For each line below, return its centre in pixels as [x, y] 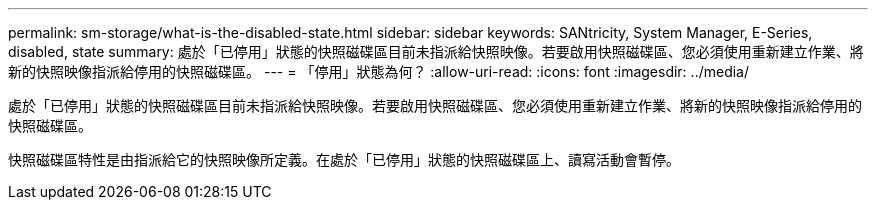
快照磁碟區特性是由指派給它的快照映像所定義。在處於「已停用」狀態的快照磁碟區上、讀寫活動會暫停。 [344, 159]
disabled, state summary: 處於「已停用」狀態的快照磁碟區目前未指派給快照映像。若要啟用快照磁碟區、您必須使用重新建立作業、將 [436, 51]
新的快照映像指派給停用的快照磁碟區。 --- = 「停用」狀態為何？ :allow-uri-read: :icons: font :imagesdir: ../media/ [379, 71]
